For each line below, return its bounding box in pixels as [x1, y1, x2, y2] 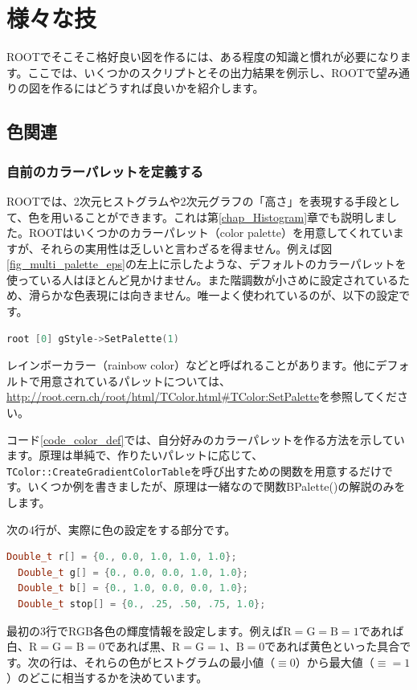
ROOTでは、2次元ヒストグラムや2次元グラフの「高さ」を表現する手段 [6, 192, 378, 209]
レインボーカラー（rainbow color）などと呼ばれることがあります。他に [6, 357, 376, 374]
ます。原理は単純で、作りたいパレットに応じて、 [6, 447, 264, 463]
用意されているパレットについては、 [39, 372, 231, 389]
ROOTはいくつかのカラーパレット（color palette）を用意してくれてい [28, 224, 393, 241]
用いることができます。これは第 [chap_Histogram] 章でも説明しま [51, 208, 386, 225]
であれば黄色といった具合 [264, 638, 400, 655]
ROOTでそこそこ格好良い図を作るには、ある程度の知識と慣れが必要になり [6, 48, 400, 65]
